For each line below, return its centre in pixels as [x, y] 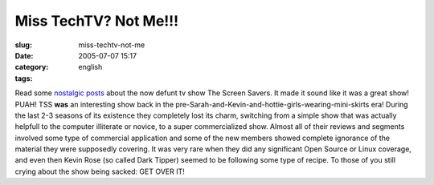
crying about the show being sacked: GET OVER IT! [100, 171]
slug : [23, 45]
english [90, 67]
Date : [24, 55]
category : [32, 67]
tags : [24, 78]
